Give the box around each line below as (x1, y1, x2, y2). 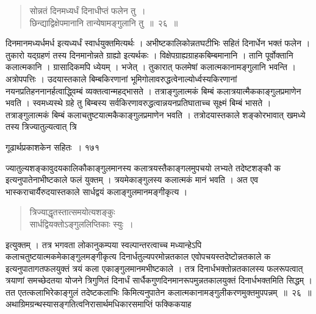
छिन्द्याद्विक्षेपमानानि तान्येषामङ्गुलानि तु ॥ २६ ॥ (29, 16, 178, 29)
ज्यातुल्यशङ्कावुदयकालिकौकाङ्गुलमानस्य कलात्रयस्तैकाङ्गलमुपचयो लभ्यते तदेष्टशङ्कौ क (5, 161, 281, 174)
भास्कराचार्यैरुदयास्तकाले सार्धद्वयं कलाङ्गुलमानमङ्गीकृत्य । (5, 185, 188, 198)
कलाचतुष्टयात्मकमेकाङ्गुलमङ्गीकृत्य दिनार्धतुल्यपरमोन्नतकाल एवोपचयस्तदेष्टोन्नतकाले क (5, 250, 271, 263)
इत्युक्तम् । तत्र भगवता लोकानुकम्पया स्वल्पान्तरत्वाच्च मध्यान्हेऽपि (5, 238, 202, 251)
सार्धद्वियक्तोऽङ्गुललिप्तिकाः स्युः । (29, 217, 134, 230)
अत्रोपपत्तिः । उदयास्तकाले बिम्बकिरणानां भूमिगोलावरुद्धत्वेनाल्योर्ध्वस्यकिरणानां (5, 72, 237, 85)
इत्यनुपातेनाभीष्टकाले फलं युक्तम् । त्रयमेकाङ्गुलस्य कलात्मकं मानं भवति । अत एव (5, 173, 259, 186)
